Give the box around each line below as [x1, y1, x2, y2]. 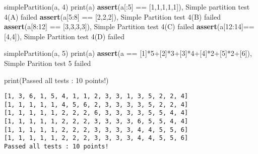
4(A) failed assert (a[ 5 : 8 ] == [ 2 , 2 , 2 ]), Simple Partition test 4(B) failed [4, 11, 221, 22]
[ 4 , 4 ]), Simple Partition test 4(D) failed [4, 31, 124, 41]
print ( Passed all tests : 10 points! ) [4, 74, 109, 85]
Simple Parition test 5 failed [4, 57, 91, 68]
